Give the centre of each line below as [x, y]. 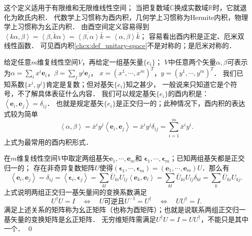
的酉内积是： [189, 93]
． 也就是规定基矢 [75, 103]
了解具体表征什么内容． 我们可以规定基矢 [90, 93]
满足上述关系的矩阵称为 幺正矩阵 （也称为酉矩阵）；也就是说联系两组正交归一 [125, 209]
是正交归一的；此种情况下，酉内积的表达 [180, 103]
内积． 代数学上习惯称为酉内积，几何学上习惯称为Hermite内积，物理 [140, 17]
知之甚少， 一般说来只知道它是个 [178, 84]
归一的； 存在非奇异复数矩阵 [49, 167]
